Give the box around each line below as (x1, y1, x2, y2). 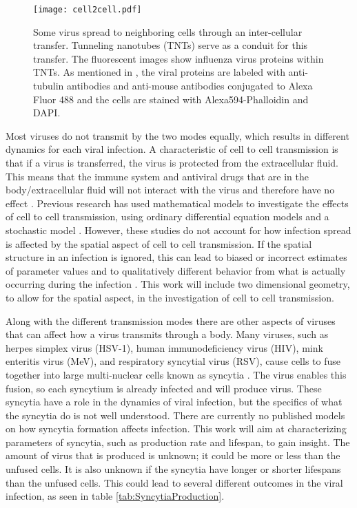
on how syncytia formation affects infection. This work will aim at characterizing (6, 421, 347, 436)
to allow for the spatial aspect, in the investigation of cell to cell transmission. (6, 290, 334, 304)
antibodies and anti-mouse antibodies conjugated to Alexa (67, 78, 313, 93)
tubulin (33, 78, 64, 93)
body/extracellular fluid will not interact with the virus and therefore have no (6, 182, 335, 197)
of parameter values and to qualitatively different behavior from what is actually (6, 263, 346, 277)
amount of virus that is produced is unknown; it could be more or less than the (6, 448, 340, 463)
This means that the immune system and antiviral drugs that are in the (6, 169, 309, 183)
